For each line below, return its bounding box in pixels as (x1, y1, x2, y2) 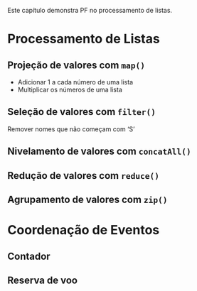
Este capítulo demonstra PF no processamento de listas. (7, 6, 173, 14)
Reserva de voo (7, 274, 78, 286)
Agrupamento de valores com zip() (7, 193, 169, 205)
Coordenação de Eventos (7, 222, 160, 238)
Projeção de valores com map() (7, 59, 146, 71)
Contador (7, 250, 51, 262)
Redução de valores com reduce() (7, 170, 160, 182)
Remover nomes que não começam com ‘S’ (7, 124, 135, 133)
